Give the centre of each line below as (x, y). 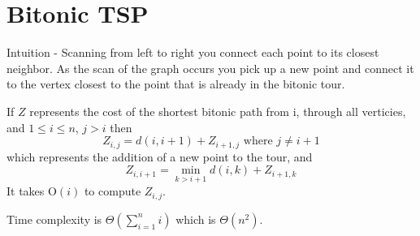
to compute (113, 191)
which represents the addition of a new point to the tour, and (160, 156)
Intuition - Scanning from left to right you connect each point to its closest (193, 52)
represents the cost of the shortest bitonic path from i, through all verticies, (218, 111)
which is (196, 219)
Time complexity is (54, 219)
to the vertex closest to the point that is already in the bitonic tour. (176, 84)
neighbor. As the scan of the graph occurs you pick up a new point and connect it (210, 68)
